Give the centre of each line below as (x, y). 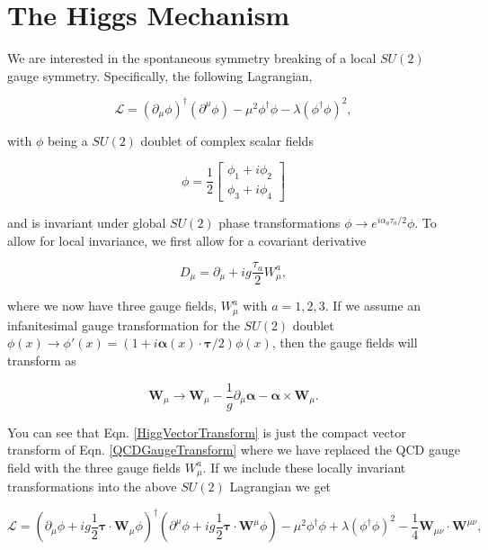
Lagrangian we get (280, 487)
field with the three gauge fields (94, 467)
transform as (42, 360)
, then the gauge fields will (345, 343)
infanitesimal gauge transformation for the (124, 325)
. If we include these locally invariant (304, 467)
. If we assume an (373, 306)
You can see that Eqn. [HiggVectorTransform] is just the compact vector (207, 432)
